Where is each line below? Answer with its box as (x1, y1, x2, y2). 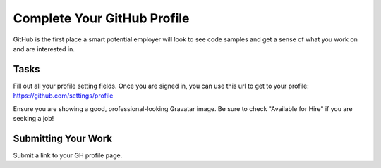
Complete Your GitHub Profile (13, 11, 190, 26)
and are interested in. (13, 44, 75, 53)
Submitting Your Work (13, 132, 113, 144)
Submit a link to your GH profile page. (13, 151, 123, 160)
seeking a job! (13, 115, 54, 123)
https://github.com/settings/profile (13, 91, 114, 100)
